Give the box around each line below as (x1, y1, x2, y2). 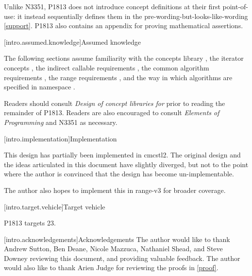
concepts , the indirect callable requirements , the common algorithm (4, 62, 209, 72)
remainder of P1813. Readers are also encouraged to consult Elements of (4, 107, 219, 118)
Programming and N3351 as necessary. (4, 117, 118, 127)
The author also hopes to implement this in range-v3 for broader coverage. (4, 185, 226, 195)
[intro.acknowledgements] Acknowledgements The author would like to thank (4, 234, 230, 244)
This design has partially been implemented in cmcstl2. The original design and (4, 150, 241, 160)
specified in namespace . (4, 82, 75, 92)
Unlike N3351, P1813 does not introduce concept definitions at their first (4, 1, 220, 11)
